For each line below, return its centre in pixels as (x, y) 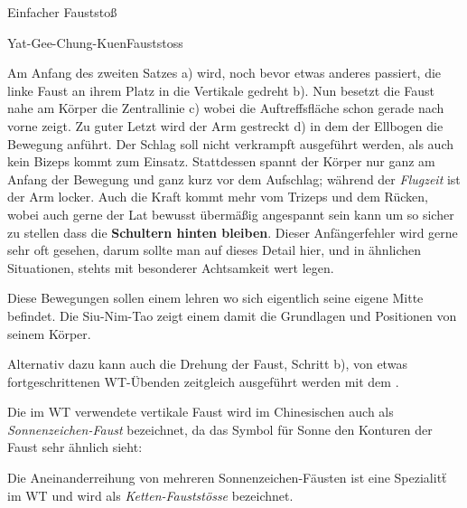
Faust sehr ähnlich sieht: (75, 447)
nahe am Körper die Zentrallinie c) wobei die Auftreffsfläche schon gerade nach (226, 108)
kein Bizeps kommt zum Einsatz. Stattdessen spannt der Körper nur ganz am (221, 161)
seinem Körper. (49, 333)
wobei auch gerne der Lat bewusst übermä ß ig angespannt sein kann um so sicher (231, 214)
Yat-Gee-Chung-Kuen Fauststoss (95, 42)
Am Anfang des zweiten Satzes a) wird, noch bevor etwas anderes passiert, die (224, 73)
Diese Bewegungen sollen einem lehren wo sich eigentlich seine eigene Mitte (215, 298)
